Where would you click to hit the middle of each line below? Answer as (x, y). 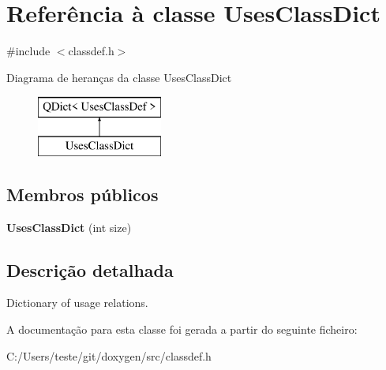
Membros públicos (82, 194)
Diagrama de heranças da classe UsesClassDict (119, 77)
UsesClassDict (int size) (69, 227)
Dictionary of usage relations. (77, 303)
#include (28, 51)
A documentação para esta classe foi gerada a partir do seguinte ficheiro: (182, 329)
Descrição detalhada (90, 269)
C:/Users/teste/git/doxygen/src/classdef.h (109, 355)
